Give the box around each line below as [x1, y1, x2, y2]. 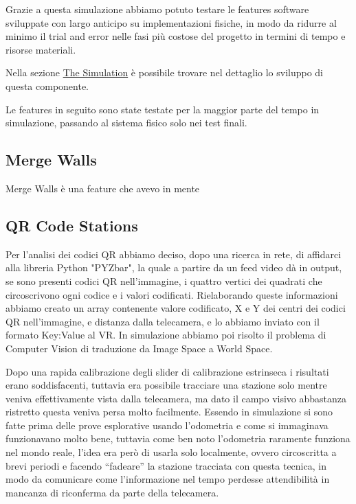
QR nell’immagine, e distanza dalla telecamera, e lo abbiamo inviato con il [5, 314, 320, 328]
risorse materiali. [5, 42, 76, 56]
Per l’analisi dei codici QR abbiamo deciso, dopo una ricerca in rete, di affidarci [5, 247, 342, 261]
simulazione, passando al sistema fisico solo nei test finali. [5, 115, 247, 130]
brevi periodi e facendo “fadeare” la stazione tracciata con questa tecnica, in [5, 458, 326, 472]
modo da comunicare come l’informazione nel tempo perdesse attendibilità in [5, 472, 330, 486]
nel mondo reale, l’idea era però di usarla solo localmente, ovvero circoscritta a [5, 445, 337, 459]
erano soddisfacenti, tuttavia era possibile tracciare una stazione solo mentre [5, 378, 327, 392]
